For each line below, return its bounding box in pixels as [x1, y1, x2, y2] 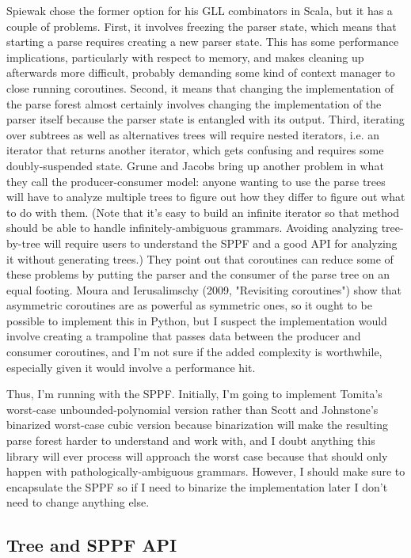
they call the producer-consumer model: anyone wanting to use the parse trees [6, 173, 386, 189]
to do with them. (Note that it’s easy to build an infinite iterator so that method [6, 203, 400, 220]
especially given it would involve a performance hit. [6, 359, 256, 375]
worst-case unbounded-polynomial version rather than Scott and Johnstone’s [6, 400, 379, 417]
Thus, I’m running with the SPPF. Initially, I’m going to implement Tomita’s [6, 385, 382, 402]
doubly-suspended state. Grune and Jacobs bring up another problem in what [6, 157, 384, 173]
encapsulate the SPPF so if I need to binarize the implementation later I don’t [6, 478, 388, 495]
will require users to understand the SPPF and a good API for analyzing [44, 234, 398, 251]
